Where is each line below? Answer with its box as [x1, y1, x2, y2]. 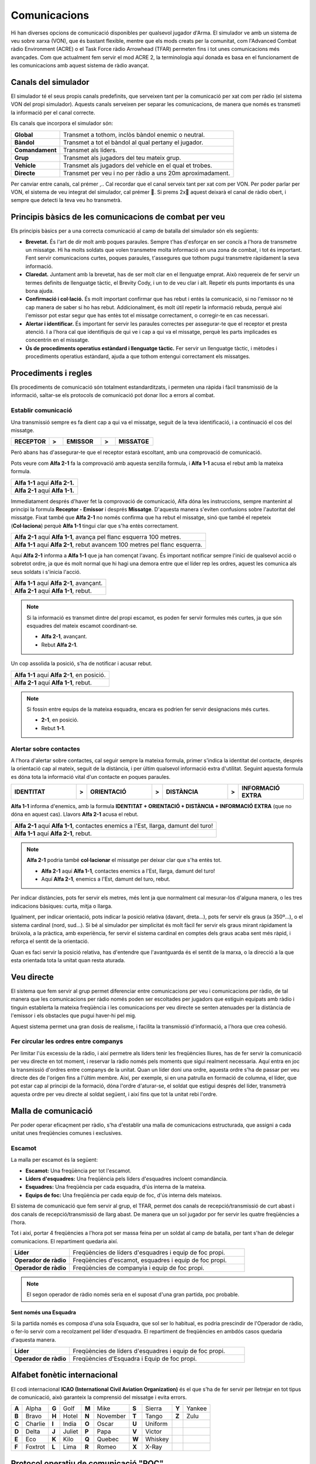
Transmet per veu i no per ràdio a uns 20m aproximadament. [63, 169, 231, 177]
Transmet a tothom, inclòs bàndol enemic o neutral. [63, 131, 205, 139]
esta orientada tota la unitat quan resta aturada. [11, 957, 126, 964]
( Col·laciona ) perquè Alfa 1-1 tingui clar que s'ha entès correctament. [11, 522, 179, 529]
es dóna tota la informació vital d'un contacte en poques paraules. [11, 773, 171, 780]
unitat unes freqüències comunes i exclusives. [11, 1130, 123, 1137]
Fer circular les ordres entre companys [11, 1037, 123, 1045]
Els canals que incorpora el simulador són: [11, 120, 114, 127]
